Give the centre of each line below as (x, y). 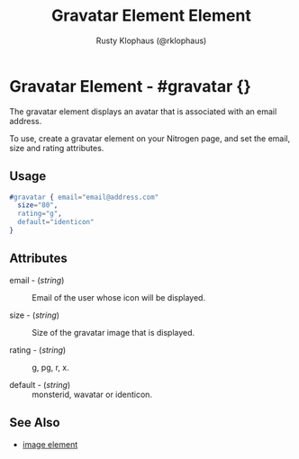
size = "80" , (38, 205)
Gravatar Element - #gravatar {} (131, 86)
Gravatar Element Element (151, 16)
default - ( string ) (40, 384)
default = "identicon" (56, 222)
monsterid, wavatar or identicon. (92, 394)
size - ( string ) (35, 315)
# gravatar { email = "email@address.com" (84, 197)
